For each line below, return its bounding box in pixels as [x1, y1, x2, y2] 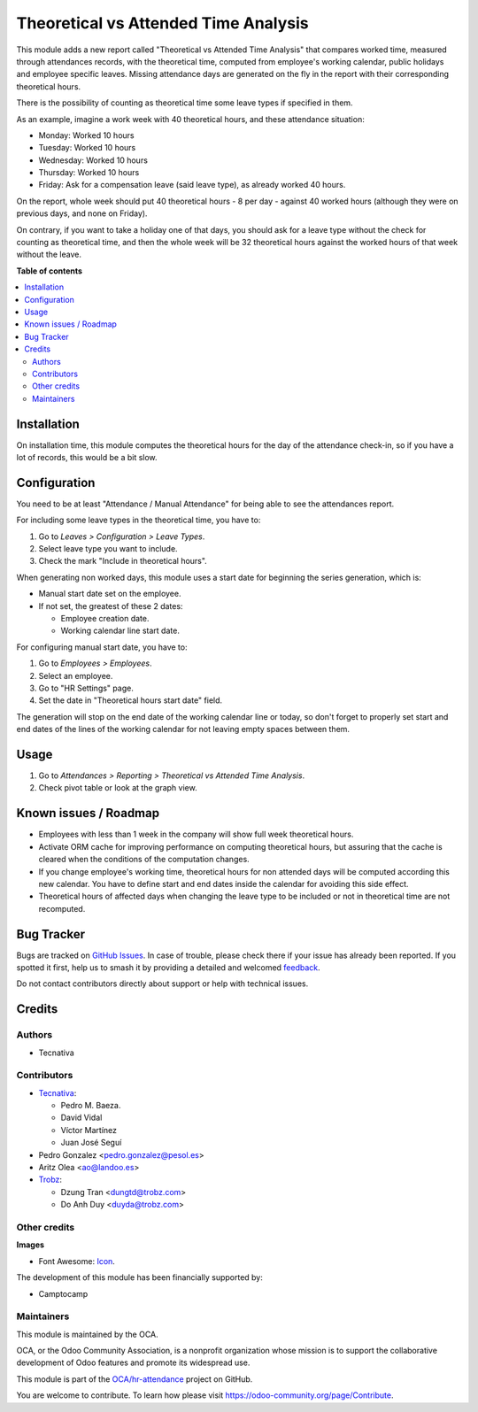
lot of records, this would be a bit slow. [16, 452, 158, 462]
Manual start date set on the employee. [38, 589, 181, 599]
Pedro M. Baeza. [60, 1100, 121, 1111]
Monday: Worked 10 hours [38, 129, 135, 141]
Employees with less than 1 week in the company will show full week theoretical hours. [38, 829, 354, 840]
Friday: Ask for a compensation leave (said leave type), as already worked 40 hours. [38, 180, 346, 190]
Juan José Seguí [60, 1138, 122, 1148]
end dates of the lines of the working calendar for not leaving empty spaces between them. [16, 724, 350, 735]
